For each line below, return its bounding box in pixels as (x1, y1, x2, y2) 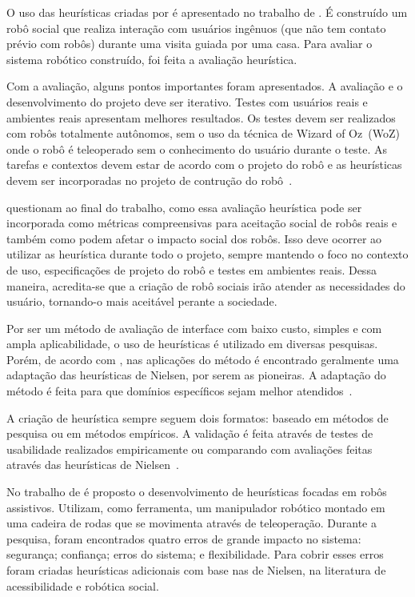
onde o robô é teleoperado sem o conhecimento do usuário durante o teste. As (6, 140, 388, 157)
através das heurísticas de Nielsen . (6, 456, 179, 473)
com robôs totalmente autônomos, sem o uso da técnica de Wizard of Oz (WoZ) (6, 125, 400, 142)
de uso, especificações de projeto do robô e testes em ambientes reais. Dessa (6, 261, 377, 278)
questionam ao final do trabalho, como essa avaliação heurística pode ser (6, 198, 362, 215)
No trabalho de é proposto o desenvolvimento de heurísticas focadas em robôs (6, 483, 387, 500)
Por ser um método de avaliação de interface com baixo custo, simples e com (6, 319, 382, 336)
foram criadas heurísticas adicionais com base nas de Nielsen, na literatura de (6, 562, 386, 578)
